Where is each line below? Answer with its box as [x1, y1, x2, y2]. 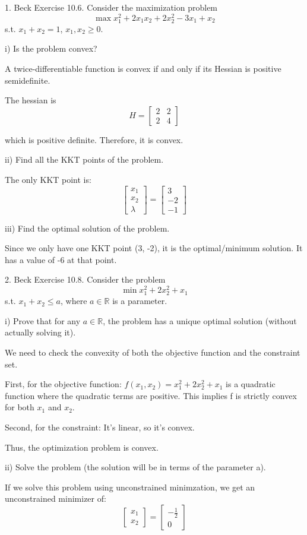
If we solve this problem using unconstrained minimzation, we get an [5, 480, 255, 493]
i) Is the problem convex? [5, 42, 97, 55]
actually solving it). [5, 326, 76, 338]
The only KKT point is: [5, 173, 91, 185]
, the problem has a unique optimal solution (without [103, 314, 297, 327]
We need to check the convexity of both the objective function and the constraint [5, 346, 300, 359]
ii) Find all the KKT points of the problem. [5, 153, 164, 166]
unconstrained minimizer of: [5, 492, 106, 505]
